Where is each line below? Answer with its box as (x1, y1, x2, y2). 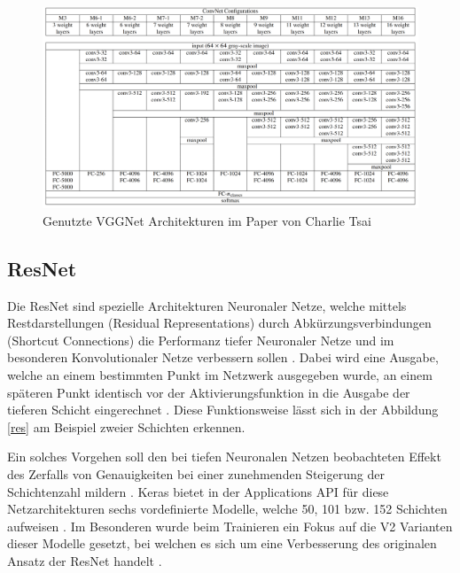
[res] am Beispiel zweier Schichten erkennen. (7, 417, 246, 436)
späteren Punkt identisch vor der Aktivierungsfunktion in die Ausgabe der (7, 383, 410, 401)
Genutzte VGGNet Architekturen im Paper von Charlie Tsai (43, 211, 371, 229)
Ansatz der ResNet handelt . (7, 552, 162, 570)
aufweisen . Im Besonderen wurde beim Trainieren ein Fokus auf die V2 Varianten (7, 516, 453, 535)
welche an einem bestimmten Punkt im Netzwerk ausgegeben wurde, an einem (7, 366, 433, 384)
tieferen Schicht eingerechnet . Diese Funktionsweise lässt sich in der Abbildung (7, 400, 439, 419)
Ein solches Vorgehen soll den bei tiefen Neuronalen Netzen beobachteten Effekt (7, 447, 441, 466)
